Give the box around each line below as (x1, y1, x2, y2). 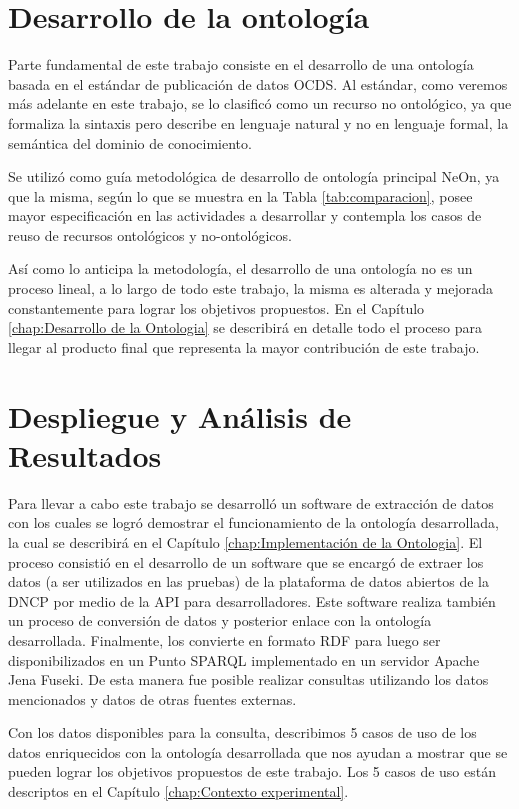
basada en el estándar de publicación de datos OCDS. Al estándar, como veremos (8, 73, 508, 94)
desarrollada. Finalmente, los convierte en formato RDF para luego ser (8, 629, 441, 650)
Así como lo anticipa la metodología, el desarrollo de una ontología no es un (8, 258, 473, 279)
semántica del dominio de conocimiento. (8, 132, 252, 153)
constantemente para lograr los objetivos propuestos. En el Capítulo (8, 297, 425, 318)
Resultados (8, 434, 162, 475)
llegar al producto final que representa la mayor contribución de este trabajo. (8, 336, 480, 357)
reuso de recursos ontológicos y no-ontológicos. (8, 224, 292, 245)
